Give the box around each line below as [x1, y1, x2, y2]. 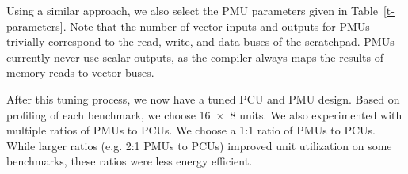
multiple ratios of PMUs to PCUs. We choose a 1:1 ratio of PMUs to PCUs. [6, 122, 376, 138]
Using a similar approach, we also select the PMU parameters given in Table [6, 2, 378, 18]
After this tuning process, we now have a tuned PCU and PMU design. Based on [6, 90, 400, 107]
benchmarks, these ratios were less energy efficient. [6, 153, 253, 169]
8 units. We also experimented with [230, 106, 402, 123]
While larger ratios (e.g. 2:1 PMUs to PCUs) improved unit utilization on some [6, 137, 392, 153]
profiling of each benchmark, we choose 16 [6, 106, 211, 123]
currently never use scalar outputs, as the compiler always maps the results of [6, 48, 384, 65]
